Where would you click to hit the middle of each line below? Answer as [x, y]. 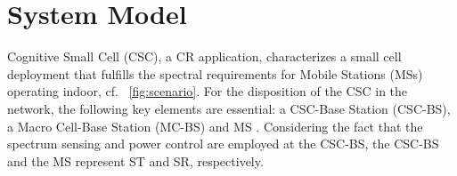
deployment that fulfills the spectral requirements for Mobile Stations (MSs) [215, 73]
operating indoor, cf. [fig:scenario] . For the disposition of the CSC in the [208, 91]
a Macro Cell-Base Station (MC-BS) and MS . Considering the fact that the [215, 126]
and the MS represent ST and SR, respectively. [135, 160]
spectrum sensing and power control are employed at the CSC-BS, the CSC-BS [223, 144]
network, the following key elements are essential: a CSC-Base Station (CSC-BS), [229, 108]
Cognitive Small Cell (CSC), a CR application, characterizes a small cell [204, 56]
